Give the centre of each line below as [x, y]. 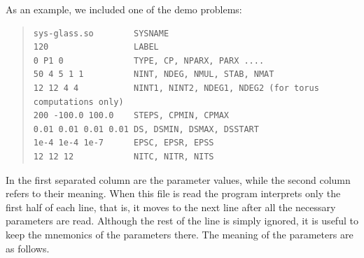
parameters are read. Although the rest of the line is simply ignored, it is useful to [182, 221]
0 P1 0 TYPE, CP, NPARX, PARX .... [149, 60]
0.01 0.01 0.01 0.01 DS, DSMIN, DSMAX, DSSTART [146, 129]
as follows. [28, 248]
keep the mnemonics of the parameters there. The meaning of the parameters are [180, 234]
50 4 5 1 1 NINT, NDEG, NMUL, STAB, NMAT [154, 74]
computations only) [78, 102]
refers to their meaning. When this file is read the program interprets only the [173, 193]
